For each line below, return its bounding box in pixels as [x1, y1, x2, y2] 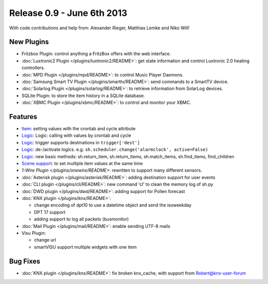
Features [9, 112, 37, 121]
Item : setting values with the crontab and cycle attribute [21, 126, 136, 132]
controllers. [21, 65, 45, 71]
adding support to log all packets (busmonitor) [34, 216, 129, 222]
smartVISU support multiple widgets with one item [34, 244, 137, 250]
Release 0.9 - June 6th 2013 [9, 7, 128, 18]
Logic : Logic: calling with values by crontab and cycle [21, 132, 132, 139]
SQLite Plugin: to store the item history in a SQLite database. [21, 93, 145, 98]
